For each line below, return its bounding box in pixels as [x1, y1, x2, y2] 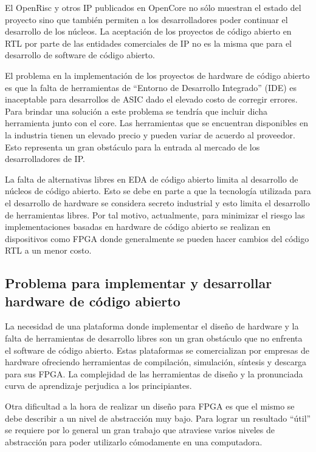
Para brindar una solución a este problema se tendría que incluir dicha [5, 104, 267, 117]
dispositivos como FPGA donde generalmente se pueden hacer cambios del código [5, 232, 309, 245]
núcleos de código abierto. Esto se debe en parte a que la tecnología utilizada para [5, 184, 311, 197]
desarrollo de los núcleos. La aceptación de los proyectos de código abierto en [5, 25, 292, 38]
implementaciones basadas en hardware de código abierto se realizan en [5, 220, 271, 233]
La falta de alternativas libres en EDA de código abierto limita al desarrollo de [5, 172, 298, 185]
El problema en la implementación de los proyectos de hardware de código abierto [5, 69, 310, 81]
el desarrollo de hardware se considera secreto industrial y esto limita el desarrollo [5, 196, 310, 209]
